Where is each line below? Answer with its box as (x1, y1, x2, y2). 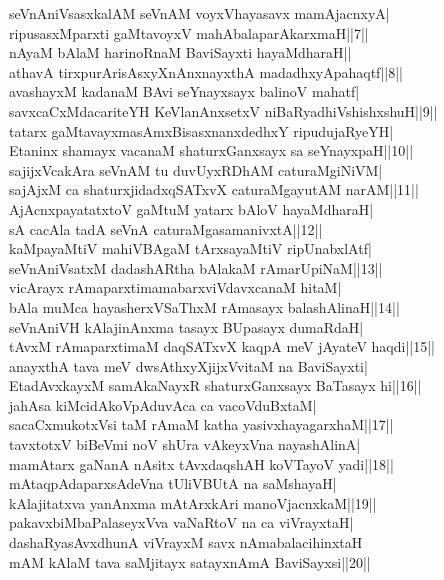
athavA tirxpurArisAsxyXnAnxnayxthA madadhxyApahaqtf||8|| (9, 61, 403, 82)
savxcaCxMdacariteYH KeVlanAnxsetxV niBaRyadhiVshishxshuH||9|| (9, 100, 438, 121)
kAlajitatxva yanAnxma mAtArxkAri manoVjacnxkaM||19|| (9, 492, 377, 513)
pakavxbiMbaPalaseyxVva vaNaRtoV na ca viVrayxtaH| (9, 512, 354, 533)
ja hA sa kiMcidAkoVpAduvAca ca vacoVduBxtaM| (9, 394, 317, 415)
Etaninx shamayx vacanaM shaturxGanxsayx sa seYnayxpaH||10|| (9, 140, 414, 161)
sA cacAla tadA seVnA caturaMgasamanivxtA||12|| (9, 218, 323, 239)
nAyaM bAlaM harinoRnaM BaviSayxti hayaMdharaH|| (9, 42, 352, 63)
